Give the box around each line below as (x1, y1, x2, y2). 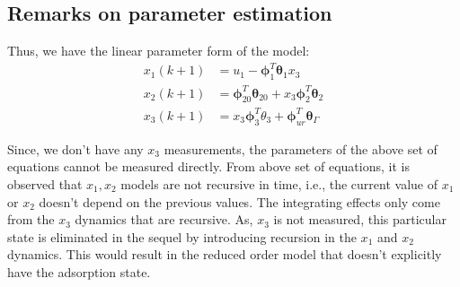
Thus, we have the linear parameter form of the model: (7, 41, 310, 60)
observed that (7, 174, 83, 193)
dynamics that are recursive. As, (75, 210, 253, 229)
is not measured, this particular (273, 210, 447, 229)
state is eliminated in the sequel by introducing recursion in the (7, 227, 357, 246)
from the (7, 210, 55, 229)
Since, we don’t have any (7, 139, 144, 158)
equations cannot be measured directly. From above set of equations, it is (7, 157, 410, 176)
